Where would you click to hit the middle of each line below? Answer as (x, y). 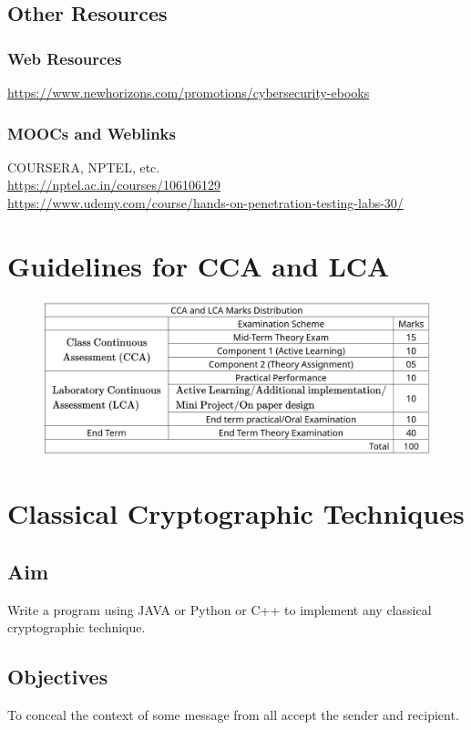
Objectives (58, 677)
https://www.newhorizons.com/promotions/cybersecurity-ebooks (189, 92)
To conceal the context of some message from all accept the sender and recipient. (233, 715)
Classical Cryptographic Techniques (236, 513)
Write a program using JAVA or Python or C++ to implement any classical (220, 609)
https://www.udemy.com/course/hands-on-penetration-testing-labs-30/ (205, 203)
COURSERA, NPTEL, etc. (84, 167)
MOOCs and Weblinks (92, 133)
